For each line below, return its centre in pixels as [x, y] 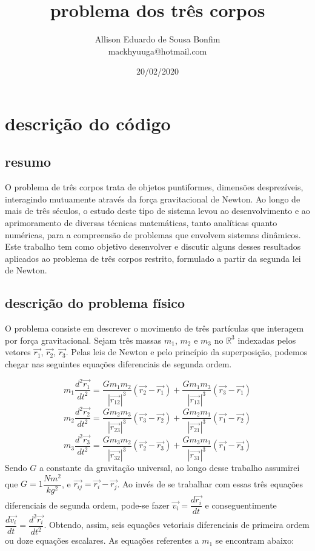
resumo [28, 162]
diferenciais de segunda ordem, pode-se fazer [87, 505]
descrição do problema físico [95, 303]
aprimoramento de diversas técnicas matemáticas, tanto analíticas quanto [141, 223]
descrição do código [88, 123]
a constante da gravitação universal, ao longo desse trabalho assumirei [169, 468]
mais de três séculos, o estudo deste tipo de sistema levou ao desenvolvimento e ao [157, 211]
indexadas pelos [267, 340]
